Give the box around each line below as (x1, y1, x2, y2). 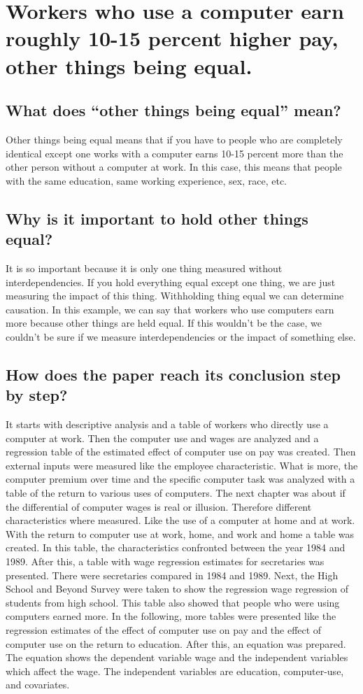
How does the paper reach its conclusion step (6, 363, 341, 385)
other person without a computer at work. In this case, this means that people (6, 160, 342, 174)
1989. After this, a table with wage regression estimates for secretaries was (6, 554, 325, 569)
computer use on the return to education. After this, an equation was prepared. (6, 636, 346, 651)
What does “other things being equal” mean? (6, 99, 341, 121)
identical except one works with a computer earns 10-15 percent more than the (6, 146, 343, 160)
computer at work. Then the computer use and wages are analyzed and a (6, 430, 319, 445)
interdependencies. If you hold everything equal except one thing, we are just (6, 274, 336, 289)
